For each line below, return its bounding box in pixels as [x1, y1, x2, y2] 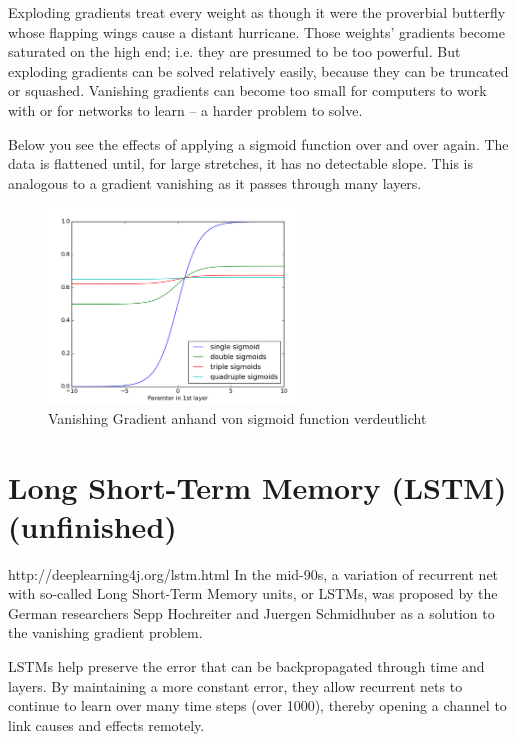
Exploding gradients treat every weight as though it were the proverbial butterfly [8, 2, 506, 22]
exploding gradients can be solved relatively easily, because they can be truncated [8, 60, 509, 81]
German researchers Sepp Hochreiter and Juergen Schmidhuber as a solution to [8, 602, 495, 623]
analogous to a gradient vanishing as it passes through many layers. [8, 172, 422, 193]
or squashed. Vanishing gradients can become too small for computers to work [8, 80, 487, 101]
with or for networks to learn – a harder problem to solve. [8, 99, 363, 120]
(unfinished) [8, 505, 177, 546]
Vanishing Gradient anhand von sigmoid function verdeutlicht [48, 407, 427, 428]
